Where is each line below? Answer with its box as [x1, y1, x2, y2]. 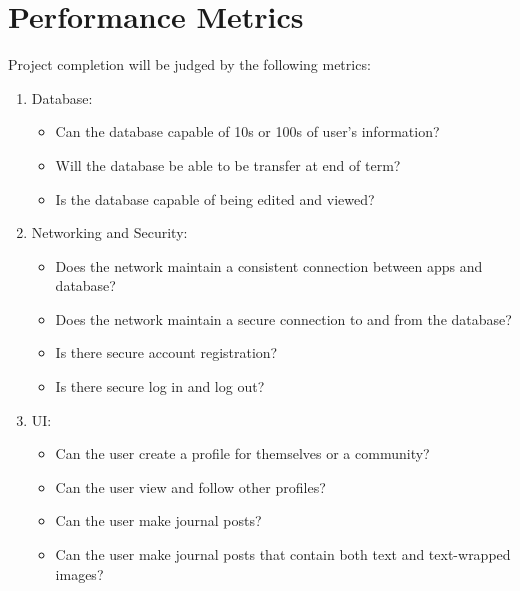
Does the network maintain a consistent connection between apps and [55, 255, 483, 276]
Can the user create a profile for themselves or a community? [55, 443, 430, 464]
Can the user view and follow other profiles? [55, 476, 326, 497]
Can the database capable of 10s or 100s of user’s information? [55, 121, 440, 142]
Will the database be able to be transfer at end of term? [55, 154, 401, 175]
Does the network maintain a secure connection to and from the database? [55, 308, 512, 329]
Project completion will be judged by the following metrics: [8, 54, 371, 75]
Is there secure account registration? [55, 342, 278, 363]
